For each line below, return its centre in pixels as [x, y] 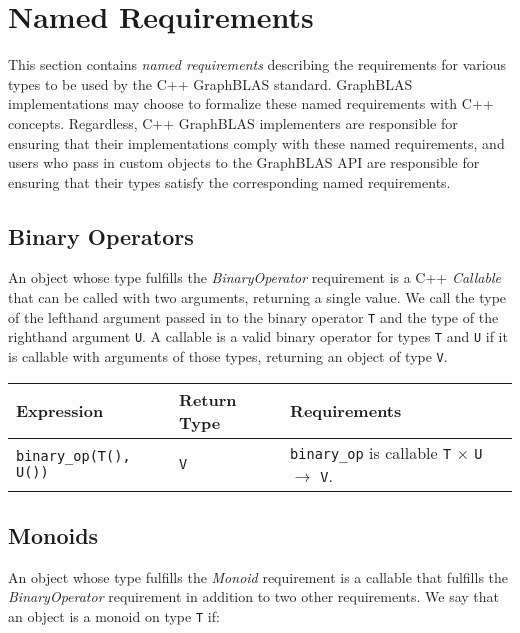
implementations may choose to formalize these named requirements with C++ [251, 103]
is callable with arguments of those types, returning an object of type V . [228, 355]
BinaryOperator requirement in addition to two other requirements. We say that [254, 596]
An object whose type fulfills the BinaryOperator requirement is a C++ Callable [254, 277]
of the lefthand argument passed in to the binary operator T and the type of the [253, 316]
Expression [60, 411]
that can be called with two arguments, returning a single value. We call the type [257, 297]
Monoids [53, 535]
